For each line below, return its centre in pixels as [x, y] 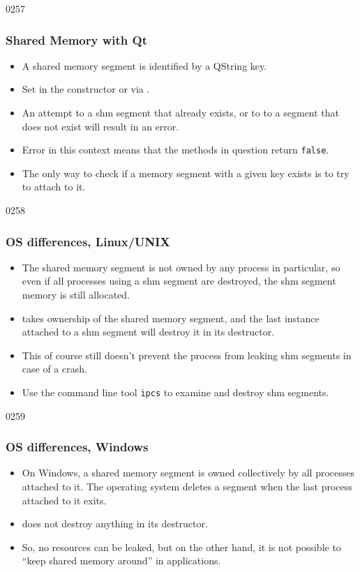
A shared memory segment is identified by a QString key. [144, 65]
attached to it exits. [64, 500]
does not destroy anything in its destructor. [115, 524]
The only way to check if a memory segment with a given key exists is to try [186, 173]
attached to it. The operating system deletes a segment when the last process [187, 487]
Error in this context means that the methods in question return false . [175, 150]
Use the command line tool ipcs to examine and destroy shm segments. [175, 392]
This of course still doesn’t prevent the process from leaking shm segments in [187, 355]
